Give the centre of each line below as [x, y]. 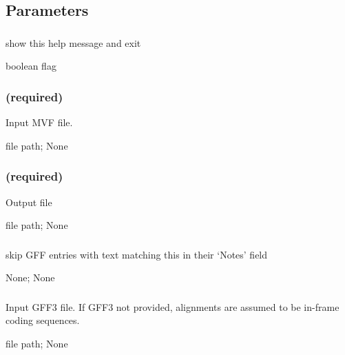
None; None [30, 277]
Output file [29, 202]
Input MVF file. [39, 122]
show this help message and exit [73, 42]
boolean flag [31, 66]
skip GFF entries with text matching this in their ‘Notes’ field [137, 254]
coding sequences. [43, 320]
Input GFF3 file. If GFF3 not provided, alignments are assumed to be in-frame [172, 306]
